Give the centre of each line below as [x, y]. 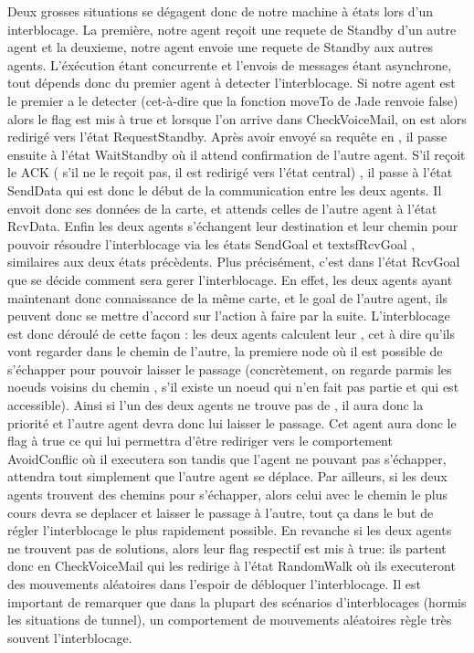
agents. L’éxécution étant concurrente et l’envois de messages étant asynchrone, [230, 64]
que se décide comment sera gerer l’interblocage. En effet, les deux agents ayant [230, 279]
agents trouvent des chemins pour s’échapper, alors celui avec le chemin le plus [228, 495]
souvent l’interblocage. [70, 637]
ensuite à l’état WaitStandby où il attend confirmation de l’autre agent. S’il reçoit [237, 154]
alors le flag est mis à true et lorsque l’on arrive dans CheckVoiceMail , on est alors [237, 118]
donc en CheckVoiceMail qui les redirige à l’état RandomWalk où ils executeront [232, 566]
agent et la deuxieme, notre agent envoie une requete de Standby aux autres [221, 47]
